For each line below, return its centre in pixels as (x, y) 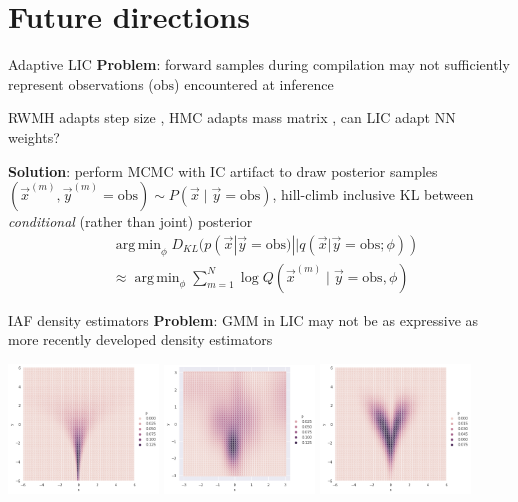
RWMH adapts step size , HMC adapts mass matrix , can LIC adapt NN (232, 117)
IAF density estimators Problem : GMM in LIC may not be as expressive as (243, 319)
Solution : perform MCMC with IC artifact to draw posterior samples (223, 170)
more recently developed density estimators (140, 339)
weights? (34, 136)
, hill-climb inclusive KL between (373, 194)
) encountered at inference (254, 83)
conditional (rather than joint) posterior (130, 221)
